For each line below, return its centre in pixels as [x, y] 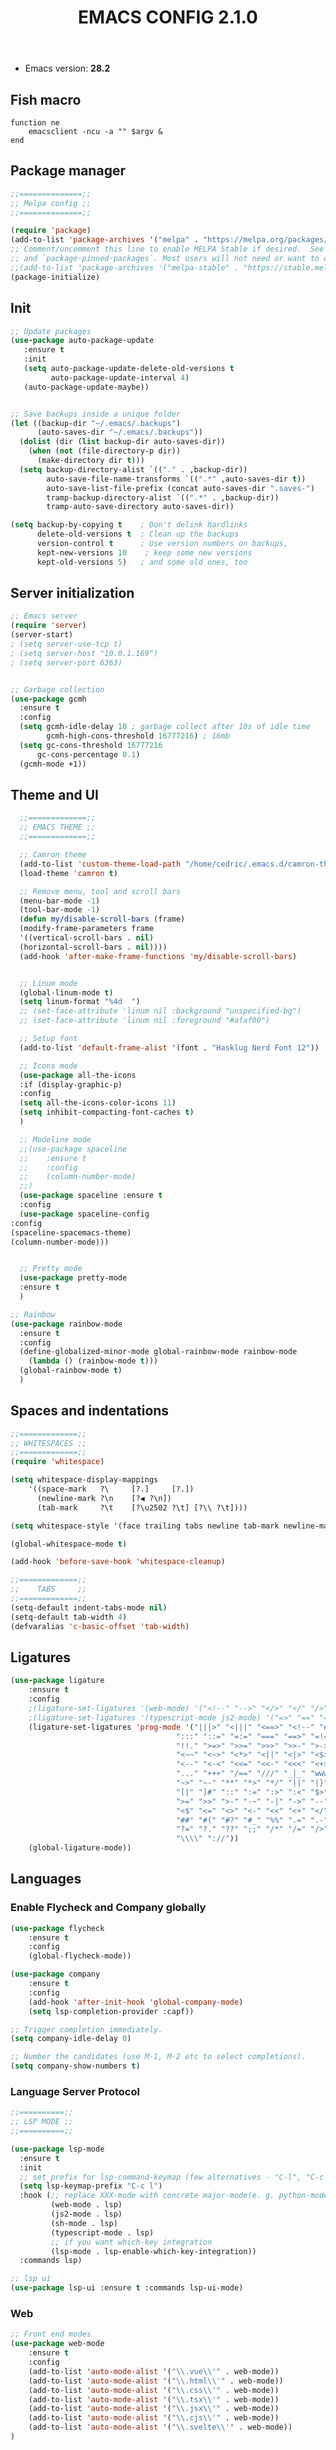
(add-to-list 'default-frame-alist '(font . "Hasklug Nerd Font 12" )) [169, 1047]
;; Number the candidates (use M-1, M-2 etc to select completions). [158, 2057]
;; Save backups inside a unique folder [96, 414]
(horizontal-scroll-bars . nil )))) [93, 947]
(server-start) [42, 635]
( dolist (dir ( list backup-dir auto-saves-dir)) [122, 442]
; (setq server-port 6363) [66, 662]
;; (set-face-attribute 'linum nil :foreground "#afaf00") [145, 1021]
